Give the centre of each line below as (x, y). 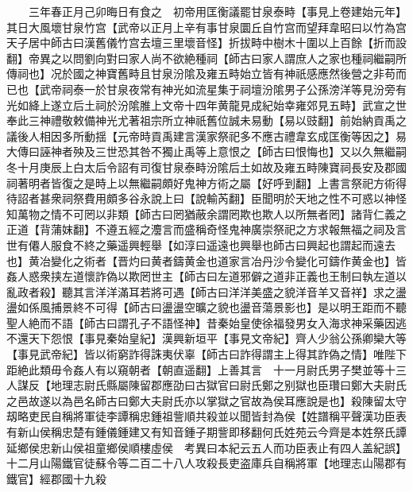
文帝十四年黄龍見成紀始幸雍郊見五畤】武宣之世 (284, 105)
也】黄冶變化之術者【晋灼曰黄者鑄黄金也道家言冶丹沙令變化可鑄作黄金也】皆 (206, 260)
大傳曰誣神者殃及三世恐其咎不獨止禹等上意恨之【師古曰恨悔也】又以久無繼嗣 (206, 151)
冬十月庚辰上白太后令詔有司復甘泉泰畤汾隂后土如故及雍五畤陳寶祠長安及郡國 (206, 167)
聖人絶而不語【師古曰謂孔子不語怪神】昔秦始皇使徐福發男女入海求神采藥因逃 (206, 322)
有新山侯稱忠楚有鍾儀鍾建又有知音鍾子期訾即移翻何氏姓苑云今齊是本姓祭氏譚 (206, 432)
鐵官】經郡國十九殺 (56, 478)
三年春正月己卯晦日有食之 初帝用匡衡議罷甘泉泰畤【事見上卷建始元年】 (217, 11)
